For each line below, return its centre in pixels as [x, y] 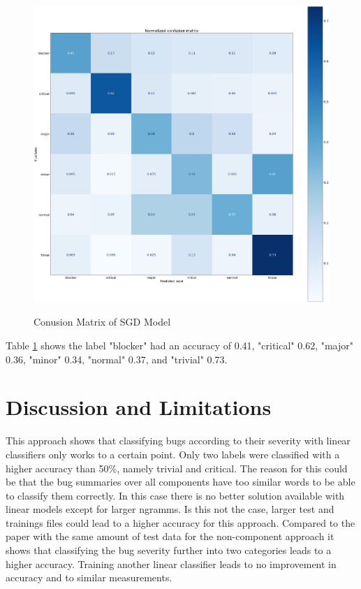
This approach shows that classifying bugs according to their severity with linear [178, 441]
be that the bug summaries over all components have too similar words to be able [180, 482]
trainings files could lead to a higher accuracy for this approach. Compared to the [180, 522]
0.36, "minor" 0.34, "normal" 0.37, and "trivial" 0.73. [117, 359]
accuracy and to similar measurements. [89, 577]
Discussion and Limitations [139, 407]
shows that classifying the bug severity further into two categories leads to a [169, 550]
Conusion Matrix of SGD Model [102, 322]
